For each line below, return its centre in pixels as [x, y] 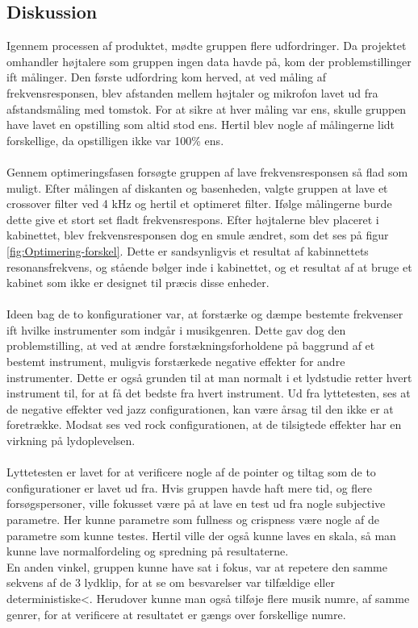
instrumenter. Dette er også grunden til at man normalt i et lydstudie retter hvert [209, 377]
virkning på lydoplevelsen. [71, 441]
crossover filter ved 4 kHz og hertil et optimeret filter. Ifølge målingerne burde [199, 204]
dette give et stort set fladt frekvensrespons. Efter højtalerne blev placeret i [193, 219]
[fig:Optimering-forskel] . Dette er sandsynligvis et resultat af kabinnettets [188, 250]
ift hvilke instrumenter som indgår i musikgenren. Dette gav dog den [176, 329]
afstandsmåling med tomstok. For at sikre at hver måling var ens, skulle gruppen [207, 108]
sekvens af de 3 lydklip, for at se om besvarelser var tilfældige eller [171, 582]
